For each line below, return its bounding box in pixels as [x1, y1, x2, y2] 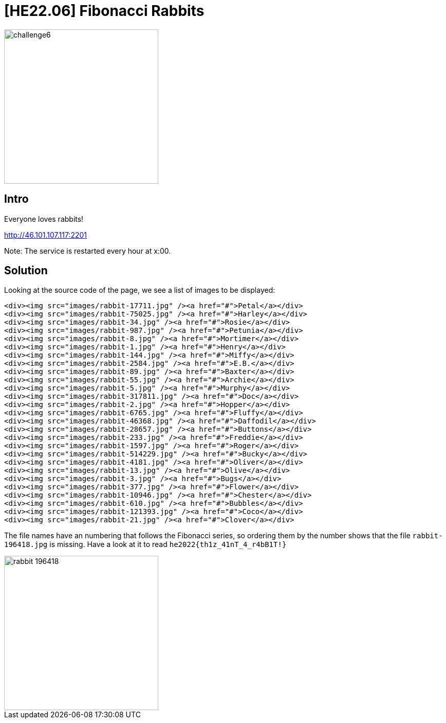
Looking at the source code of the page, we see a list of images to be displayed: [4, 286, 275, 295]
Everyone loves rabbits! [4, 214, 84, 223]
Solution [4, 264, 48, 277]
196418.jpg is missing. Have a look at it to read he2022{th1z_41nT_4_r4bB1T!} [4, 540, 287, 549]
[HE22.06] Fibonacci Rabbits [4, 2, 205, 20]
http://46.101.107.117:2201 [4, 230, 87, 239]
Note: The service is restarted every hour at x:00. [4, 246, 171, 255]
